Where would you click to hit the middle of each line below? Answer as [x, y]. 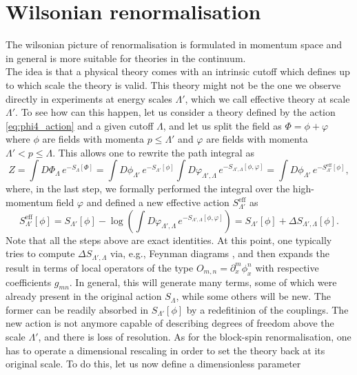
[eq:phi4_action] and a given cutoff [80, 125]
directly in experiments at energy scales [89, 98]
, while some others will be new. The [253, 296]
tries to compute [40, 253]
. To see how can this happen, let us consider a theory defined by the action [175, 112]
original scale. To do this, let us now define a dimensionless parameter [153, 364]
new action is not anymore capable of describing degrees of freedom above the [170, 323]
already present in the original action [84, 296]
